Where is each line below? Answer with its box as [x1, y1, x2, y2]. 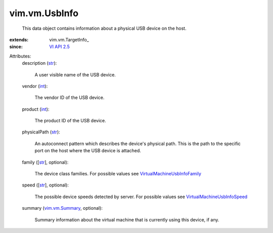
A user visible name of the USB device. [34, 71, 116, 78]
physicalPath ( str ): [22, 129, 60, 135]
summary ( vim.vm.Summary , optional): [22, 205, 103, 211]
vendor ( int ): [22, 83, 48, 89]
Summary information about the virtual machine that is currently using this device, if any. [34, 216, 219, 222]
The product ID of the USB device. [34, 118, 106, 124]
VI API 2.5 [49, 43, 70, 50]
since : [9, 43, 23, 50]
